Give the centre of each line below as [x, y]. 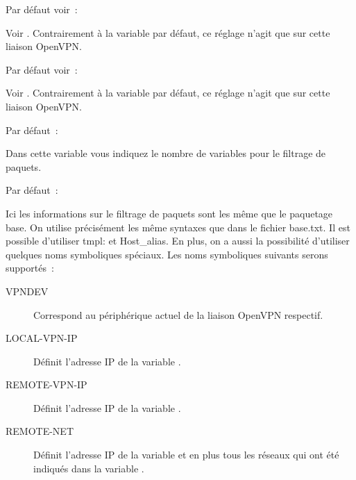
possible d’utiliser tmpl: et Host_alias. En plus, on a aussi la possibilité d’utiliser [178, 241]
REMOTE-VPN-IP [46, 384]
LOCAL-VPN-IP [42, 338]
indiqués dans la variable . [89, 468]
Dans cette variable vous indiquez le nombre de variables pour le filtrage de [166, 153]
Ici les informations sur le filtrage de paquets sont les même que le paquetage [169, 213]
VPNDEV [27, 291]
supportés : [30, 268]
